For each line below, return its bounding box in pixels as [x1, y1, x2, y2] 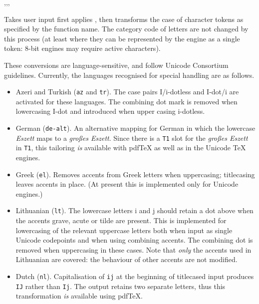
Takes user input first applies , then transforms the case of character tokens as [4, 13, 244, 24]
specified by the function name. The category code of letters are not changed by [4, 23, 249, 34]
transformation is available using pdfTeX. [15, 291, 143, 301]
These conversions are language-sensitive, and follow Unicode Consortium [4, 59, 229, 70]
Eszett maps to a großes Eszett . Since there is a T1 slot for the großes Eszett [15, 132, 248, 143]
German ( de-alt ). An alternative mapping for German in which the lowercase [15, 123, 256, 133]
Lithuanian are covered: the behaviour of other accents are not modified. [15, 254, 238, 265]
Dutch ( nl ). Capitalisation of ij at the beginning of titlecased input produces [15, 271, 254, 282]
